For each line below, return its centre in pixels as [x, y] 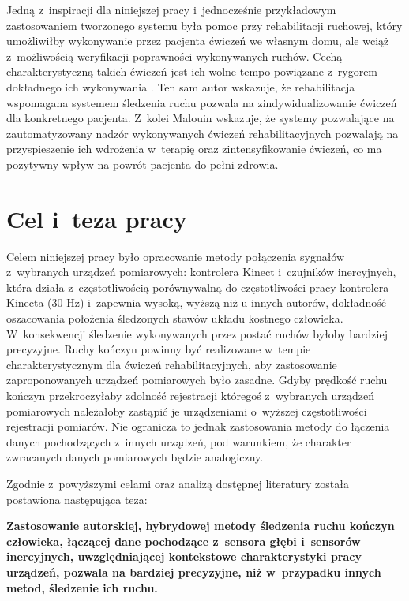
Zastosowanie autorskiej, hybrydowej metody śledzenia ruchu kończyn [201, 526]
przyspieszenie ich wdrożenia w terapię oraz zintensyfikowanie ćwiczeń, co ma [194, 149]
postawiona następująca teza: [77, 499]
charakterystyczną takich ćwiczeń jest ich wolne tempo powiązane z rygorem [192, 71]
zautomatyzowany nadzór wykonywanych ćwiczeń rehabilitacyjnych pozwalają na [203, 133]
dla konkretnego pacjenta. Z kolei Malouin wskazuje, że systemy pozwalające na [201, 118]
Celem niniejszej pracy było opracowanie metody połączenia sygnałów [176, 256]
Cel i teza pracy [97, 218]
